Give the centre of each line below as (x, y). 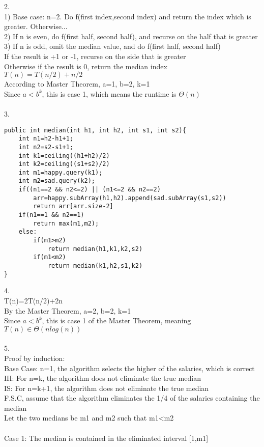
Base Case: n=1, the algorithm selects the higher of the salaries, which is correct (129, 368)
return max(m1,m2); (66, 223)
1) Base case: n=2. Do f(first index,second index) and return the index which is (128, 16)
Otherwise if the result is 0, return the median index (86, 66)
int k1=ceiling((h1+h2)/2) (64, 156)
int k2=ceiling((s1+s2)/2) (64, 164)
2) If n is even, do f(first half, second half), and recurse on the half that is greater (131, 36)
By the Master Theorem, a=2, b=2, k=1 (68, 310)
